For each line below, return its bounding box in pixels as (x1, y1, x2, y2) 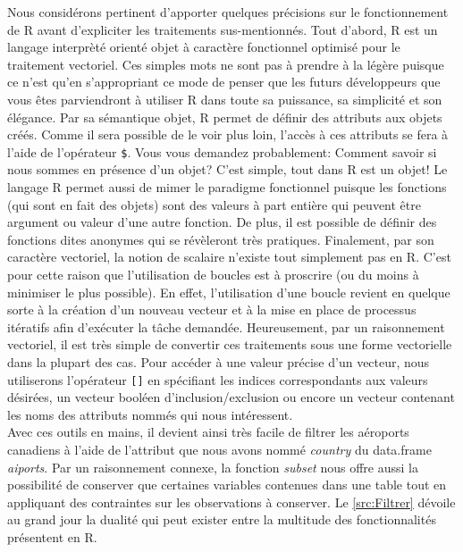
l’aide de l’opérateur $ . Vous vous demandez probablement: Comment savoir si (7, 142, 437, 161)
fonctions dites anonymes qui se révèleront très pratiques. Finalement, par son (7, 230, 434, 248)
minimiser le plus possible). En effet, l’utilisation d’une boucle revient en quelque (7, 282, 450, 301)
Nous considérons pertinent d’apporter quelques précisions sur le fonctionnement (7, 3, 449, 21)
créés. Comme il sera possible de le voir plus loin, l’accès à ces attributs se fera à (7, 125, 449, 144)
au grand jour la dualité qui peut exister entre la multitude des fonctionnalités (7, 510, 436, 529)
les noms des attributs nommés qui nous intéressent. (7, 405, 293, 423)
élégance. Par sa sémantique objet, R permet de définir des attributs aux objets (7, 107, 442, 126)
